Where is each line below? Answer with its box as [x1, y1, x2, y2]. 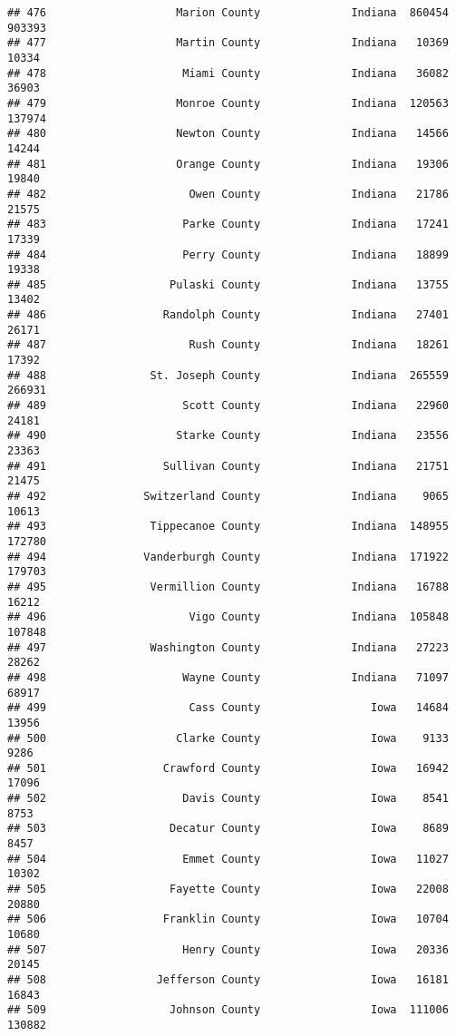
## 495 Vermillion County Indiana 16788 [7, 580, 449, 593]
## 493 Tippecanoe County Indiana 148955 [7, 520, 449, 533]
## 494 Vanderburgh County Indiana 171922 [7, 550, 449, 563]
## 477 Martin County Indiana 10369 [7, 36, 449, 50]
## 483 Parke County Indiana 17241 [7, 218, 449, 231]
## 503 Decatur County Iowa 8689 [7, 822, 449, 836]
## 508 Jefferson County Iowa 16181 [7, 973, 449, 986]
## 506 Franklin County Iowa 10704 [7, 913, 449, 926]
